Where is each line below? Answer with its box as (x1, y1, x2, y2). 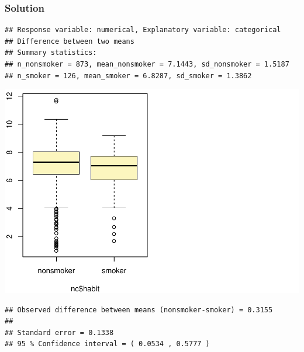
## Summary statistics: (5, 48, 97, 57)
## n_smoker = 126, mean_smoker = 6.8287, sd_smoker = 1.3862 (5, 71, 252, 80)
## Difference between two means (5, 37, 134, 46)
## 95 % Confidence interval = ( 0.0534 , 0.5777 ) (5, 340, 210, 348)
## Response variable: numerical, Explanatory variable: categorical (5, 26, 281, 34)
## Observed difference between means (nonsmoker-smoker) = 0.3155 (5, 305, 273, 314)
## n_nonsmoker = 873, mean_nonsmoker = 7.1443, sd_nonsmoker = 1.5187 (5, 60, 289, 68)
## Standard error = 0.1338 (5, 328, 114, 337)
